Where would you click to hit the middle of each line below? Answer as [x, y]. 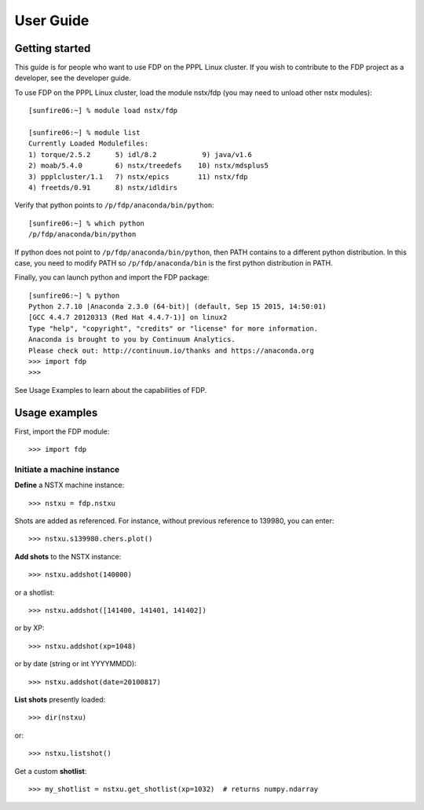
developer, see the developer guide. [73, 78]
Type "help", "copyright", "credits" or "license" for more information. [174, 328]
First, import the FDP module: [62, 431]
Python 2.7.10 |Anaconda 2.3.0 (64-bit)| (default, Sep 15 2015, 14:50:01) [177, 307]
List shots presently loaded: [60, 699]
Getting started [53, 48]
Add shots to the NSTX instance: [68, 556]
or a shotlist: [35, 592]
